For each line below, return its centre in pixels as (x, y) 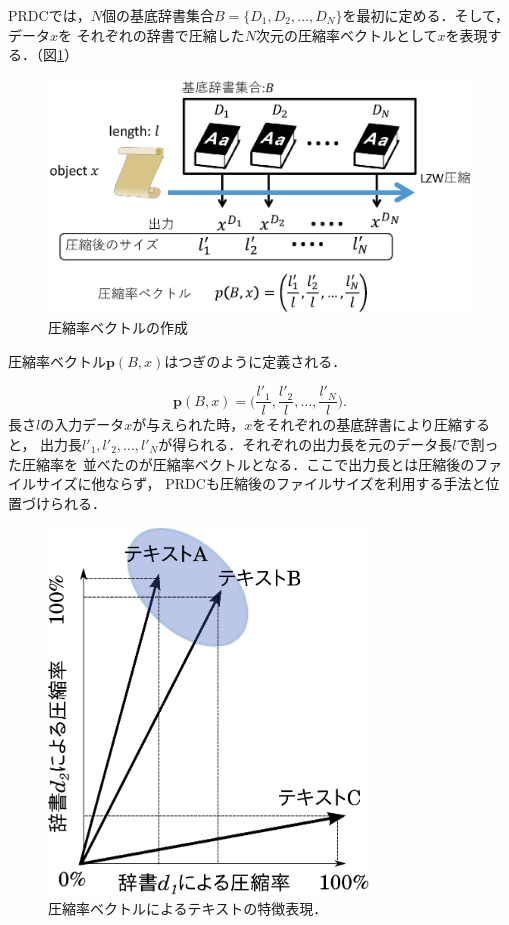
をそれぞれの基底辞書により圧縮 (357, 424)
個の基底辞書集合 (157, 15)
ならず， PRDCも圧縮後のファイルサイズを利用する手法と (295, 483)
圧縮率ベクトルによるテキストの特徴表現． (188, 908)
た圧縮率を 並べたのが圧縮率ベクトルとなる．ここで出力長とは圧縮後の (241, 463)
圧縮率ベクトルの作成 (118, 327)
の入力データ (82, 424)
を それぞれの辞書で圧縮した (151, 34)
